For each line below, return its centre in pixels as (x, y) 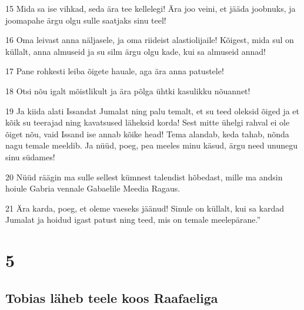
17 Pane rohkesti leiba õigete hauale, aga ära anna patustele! (115, 71)
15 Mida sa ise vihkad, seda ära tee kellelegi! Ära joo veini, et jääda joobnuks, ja (151, 8)
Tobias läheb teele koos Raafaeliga (112, 297)
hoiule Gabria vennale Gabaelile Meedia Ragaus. (93, 188)
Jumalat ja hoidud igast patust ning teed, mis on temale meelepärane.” (133, 220)
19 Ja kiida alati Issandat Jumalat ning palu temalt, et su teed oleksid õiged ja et (153, 111)
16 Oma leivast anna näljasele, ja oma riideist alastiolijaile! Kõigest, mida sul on (150, 40)
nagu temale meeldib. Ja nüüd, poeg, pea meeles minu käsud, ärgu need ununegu (152, 145)
